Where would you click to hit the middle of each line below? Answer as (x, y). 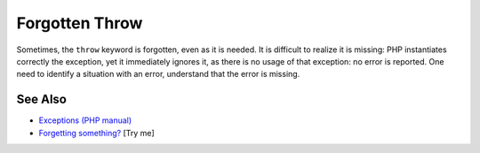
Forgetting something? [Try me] (96, 133)
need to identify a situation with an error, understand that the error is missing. (158, 74)
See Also (41, 99)
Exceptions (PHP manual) (85, 120)
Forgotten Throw (80, 23)
